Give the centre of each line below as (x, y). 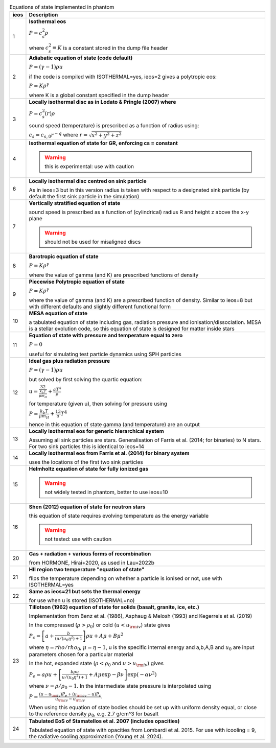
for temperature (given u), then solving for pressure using (98, 404)
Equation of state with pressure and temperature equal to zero (106, 336)
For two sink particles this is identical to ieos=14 (87, 446)
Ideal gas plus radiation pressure (70, 361)
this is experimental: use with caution (89, 166)
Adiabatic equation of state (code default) (81, 58)
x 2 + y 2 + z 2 (107, 135)
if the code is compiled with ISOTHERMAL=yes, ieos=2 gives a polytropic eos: (123, 77)
